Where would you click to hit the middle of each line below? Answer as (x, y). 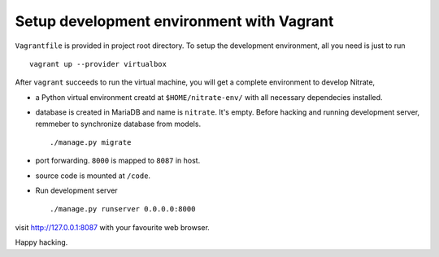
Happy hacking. (41, 242)
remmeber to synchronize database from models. (118, 124)
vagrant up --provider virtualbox (98, 64)
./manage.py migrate (91, 142)
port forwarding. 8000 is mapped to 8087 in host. (118, 161)
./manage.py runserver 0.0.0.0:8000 (123, 209)
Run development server (76, 190)
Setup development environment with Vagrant (174, 21)
